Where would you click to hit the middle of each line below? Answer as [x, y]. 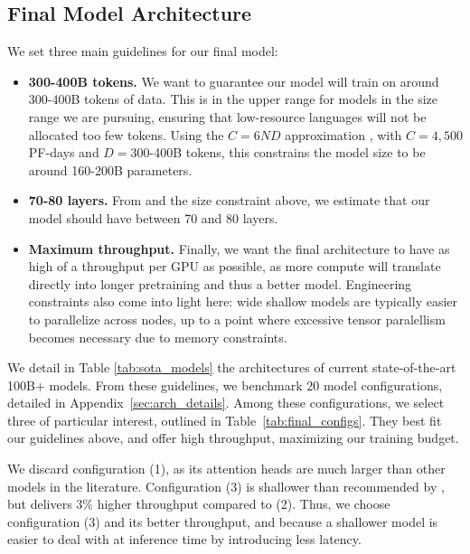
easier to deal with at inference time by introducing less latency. [184, 539]
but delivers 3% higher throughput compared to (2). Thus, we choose [199, 504]
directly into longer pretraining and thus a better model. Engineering [220, 283]
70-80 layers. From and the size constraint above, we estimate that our [229, 200]
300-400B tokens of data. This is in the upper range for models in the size [233, 99]
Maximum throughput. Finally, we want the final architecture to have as [239, 248]
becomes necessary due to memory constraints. [158, 337]
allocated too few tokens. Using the [126, 134]
